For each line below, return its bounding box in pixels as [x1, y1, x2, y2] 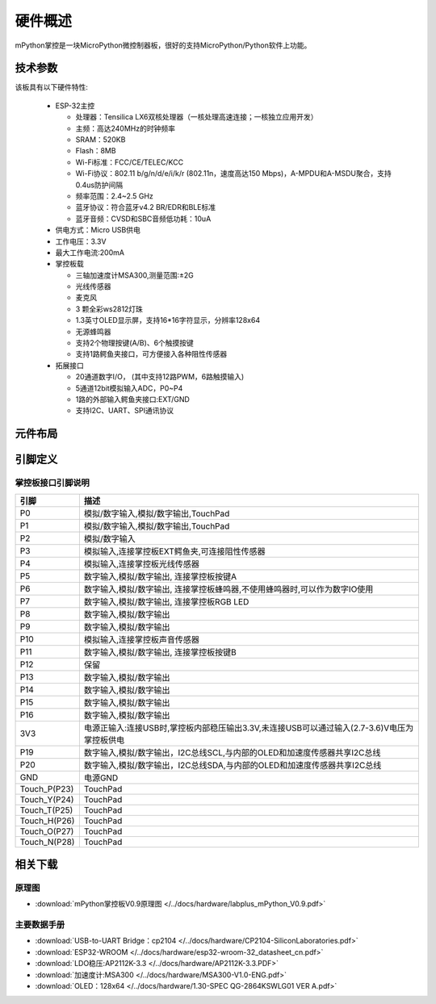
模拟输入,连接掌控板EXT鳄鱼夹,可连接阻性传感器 [83, 546, 266, 557]
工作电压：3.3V [55, 236, 107, 246]
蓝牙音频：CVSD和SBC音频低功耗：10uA [75, 214, 212, 224]
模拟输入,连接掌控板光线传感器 [83, 558, 199, 569]
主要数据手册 [15, 919, 65, 931]
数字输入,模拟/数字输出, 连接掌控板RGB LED [83, 596, 249, 607]
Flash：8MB [75, 146, 116, 156]
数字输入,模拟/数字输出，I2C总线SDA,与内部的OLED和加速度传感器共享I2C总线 [83, 759, 382, 771]
